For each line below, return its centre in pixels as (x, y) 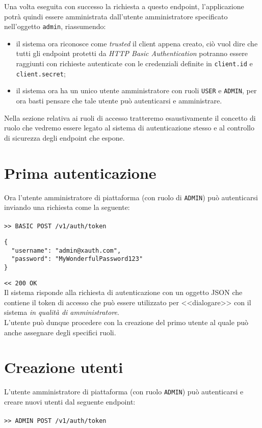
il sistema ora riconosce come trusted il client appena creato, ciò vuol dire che (137, 43)
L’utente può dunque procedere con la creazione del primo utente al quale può (126, 322)
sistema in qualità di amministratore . (62, 312)
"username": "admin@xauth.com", (66, 250)
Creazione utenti (64, 367)
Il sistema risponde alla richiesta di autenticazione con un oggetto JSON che (123, 292)
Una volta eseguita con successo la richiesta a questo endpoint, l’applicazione (124, 6)
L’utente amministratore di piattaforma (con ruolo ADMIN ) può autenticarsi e (124, 392)
